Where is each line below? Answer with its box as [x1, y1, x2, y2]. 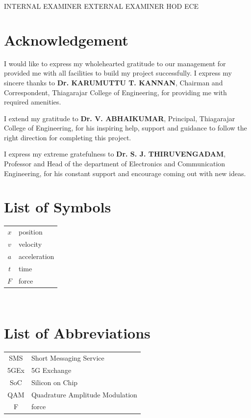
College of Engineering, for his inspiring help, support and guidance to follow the [4, 123, 247, 133]
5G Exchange [31, 365, 72, 375]
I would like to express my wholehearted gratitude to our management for [4, 58, 226, 68]
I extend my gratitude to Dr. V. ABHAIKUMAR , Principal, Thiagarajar [4, 113, 235, 123]
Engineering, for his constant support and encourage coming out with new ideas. [4, 168, 246, 178]
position [19, 227, 43, 237]
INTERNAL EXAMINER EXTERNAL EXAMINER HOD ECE [4, 1, 199, 11]
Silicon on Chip [31, 377, 78, 387]
